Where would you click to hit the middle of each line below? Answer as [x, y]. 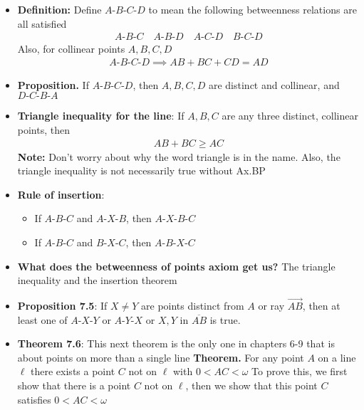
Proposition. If [53, 84]
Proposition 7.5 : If [62, 306]
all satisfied [42, 23]
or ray [271, 306]
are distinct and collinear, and [274, 84]
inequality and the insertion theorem [97, 280]
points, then [44, 130]
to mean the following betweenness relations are [253, 9]
